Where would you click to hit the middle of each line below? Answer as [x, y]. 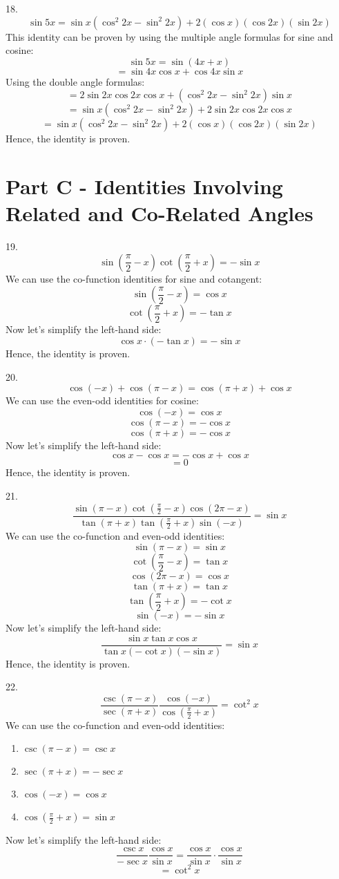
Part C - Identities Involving [144, 186]
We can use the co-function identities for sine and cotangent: [134, 278]
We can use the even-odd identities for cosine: [102, 400]
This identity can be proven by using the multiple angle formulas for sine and [169, 36]
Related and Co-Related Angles [159, 213]
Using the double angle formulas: [75, 81]
